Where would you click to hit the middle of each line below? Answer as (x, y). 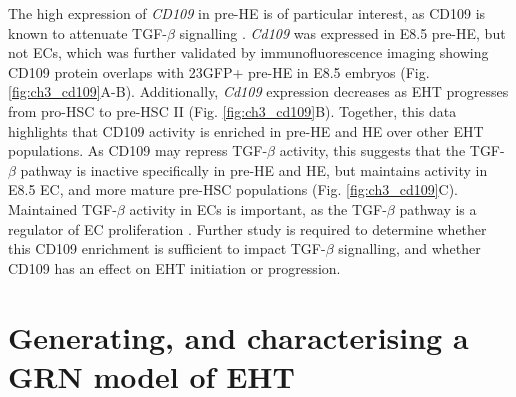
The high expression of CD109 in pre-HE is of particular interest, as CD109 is (247, 13)
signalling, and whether (409, 248)
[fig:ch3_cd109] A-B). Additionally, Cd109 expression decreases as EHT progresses (258, 91)
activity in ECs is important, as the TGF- (258, 208)
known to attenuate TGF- (87, 32)
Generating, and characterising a (238, 336)
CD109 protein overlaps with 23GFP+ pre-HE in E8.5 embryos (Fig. (219, 71)
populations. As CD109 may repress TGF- (138, 150)
